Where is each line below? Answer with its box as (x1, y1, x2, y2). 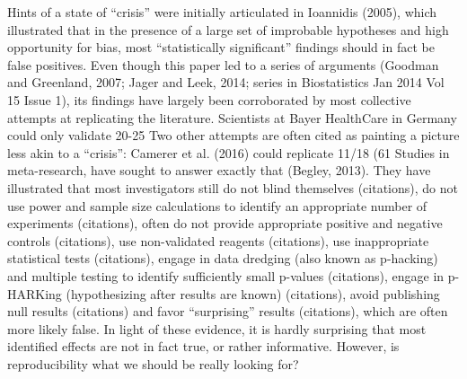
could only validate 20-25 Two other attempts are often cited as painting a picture (7, 126, 460, 145)
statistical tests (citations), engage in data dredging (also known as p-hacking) (7, 249, 438, 268)
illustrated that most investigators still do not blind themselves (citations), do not (7, 178, 458, 197)
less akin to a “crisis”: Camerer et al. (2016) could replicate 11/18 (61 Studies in (7, 143, 450, 162)
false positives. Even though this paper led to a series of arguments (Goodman (7, 55, 439, 74)
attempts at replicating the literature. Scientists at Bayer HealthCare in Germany (7, 108, 457, 127)
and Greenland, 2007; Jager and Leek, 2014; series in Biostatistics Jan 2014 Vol (7, 73, 445, 92)
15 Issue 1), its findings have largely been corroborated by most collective (7, 90, 411, 109)
